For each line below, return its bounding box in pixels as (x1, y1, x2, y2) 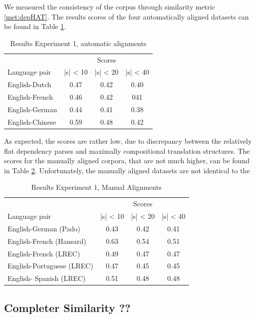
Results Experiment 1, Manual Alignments (31, 182, 162, 192)
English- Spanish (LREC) (7, 273, 86, 283)
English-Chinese (7, 116, 56, 127)
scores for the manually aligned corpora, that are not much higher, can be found (4, 155, 250, 166)
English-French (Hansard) (7, 235, 86, 246)
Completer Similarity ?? (4, 299, 131, 315)
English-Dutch (7, 79, 51, 90)
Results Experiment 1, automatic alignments (10, 38, 147, 48)
